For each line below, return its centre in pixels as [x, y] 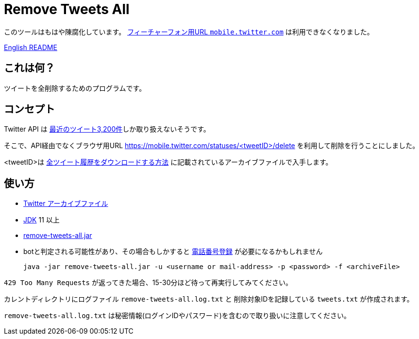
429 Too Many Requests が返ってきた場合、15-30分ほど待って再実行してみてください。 [148, 283]
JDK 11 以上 [42, 220]
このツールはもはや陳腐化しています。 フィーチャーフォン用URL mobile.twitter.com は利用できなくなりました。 [189, 32]
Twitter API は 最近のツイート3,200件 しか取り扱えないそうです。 [107, 129]
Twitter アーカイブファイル [66, 203]
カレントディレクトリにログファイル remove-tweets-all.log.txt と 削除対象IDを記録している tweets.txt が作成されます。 [209, 299]
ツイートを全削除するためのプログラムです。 [75, 88]
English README [31, 47]
